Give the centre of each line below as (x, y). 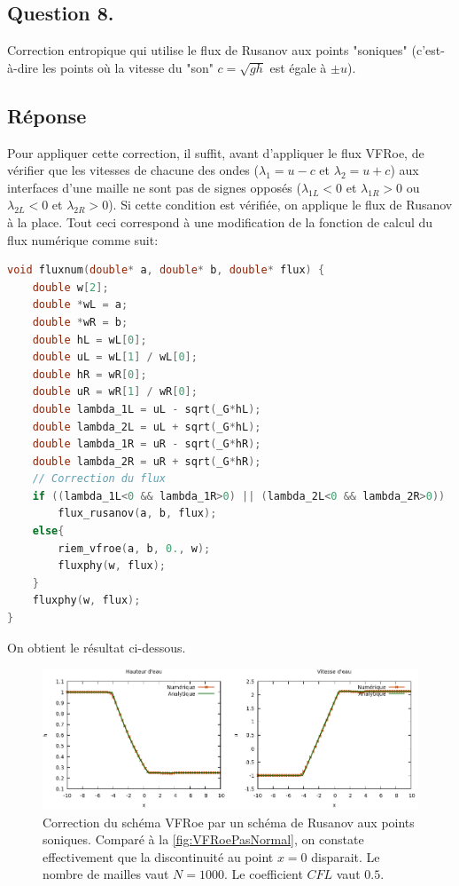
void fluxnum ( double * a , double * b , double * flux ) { (166, 270)
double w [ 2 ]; (70, 287)
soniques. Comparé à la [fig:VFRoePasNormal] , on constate (203, 839)
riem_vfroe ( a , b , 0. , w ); (134, 548)
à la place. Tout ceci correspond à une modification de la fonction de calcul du (220, 221)
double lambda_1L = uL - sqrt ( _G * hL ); (147, 409)
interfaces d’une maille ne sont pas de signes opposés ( (154, 187)
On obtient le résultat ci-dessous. (97, 647)
